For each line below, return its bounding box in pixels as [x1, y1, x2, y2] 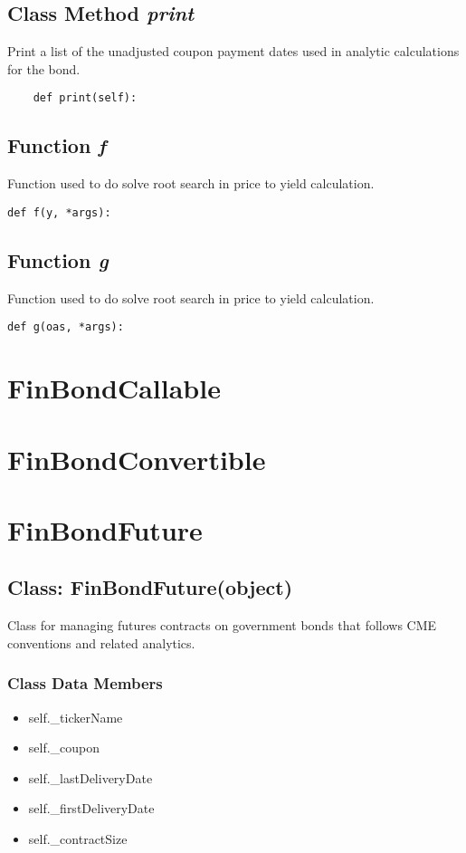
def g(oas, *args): [7, 321, 124, 334]
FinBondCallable [7, 369, 221, 407]
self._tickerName [28, 707, 123, 726]
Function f [7, 131, 106, 159]
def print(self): [33, 91, 138, 105]
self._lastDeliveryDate [28, 768, 153, 787]
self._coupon [28, 738, 100, 757]
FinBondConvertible [7, 440, 266, 477]
